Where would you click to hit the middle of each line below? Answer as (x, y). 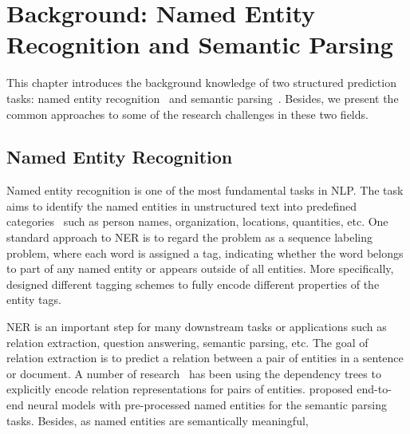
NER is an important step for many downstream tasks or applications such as (197, 327)
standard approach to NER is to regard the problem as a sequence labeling (190, 237)
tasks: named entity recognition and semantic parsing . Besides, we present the (203, 98)
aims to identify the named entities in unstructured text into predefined (182, 205)
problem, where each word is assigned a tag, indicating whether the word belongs (205, 253)
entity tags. (34, 300)
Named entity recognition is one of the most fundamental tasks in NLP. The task (205, 190)
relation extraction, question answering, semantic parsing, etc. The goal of (187, 342)
